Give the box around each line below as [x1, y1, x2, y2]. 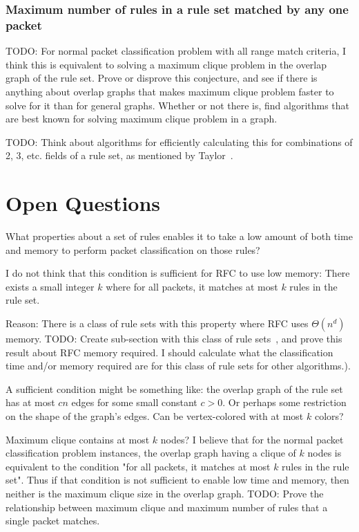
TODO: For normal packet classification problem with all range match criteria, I [6, 44, 347, 58]
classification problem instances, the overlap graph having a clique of [6, 446, 296, 460]
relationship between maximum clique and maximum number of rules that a [6, 499, 328, 514]
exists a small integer [6, 279, 95, 293]
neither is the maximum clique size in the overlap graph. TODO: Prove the [6, 486, 324, 500]
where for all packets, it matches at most [106, 279, 278, 293]
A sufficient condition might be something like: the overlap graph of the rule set [6, 381, 343, 396]
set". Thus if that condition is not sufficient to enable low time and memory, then [6, 473, 349, 487]
